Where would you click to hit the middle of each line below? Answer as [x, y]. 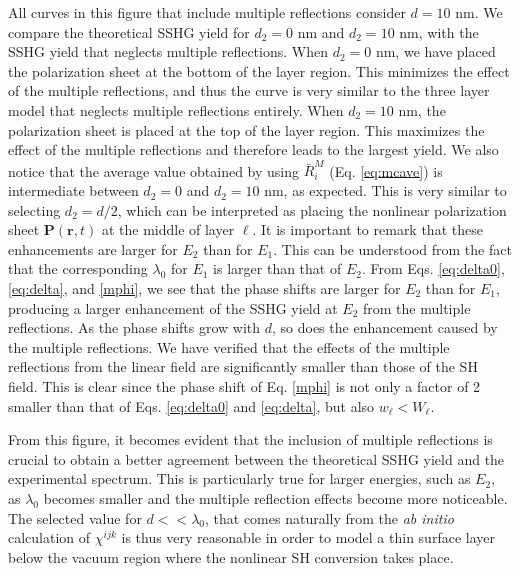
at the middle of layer [168, 229]
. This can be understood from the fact [392, 248]
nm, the [422, 109]
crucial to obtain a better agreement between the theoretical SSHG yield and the [256, 458]
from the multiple [416, 307]
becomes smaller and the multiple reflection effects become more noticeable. [275, 497]
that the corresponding [78, 268]
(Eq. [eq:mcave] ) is [386, 170]
